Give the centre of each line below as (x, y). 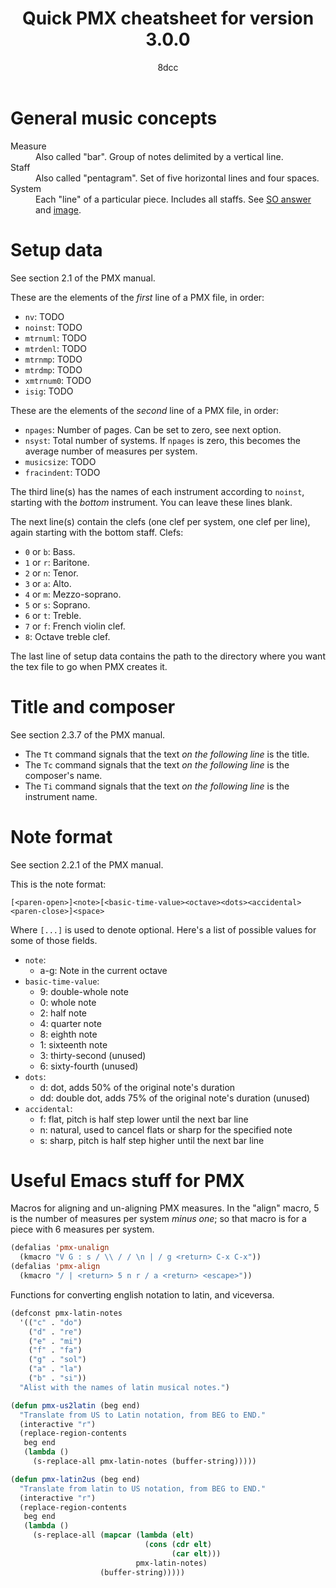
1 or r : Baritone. (57, 562)
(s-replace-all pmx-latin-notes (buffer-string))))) (144, 1462)
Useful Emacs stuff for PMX (128, 1180)
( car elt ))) (196, 1553)
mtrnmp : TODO (53, 359)
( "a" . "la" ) (55, 1369)
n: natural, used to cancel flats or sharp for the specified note (166, 1129)
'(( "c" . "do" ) (51, 1322)
